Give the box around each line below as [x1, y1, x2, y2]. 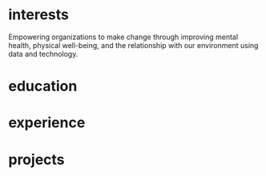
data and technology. [8, 49, 79, 58]
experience [8, 114, 86, 132]
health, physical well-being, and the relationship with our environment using [8, 40, 259, 50]
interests [8, 6, 70, 24]
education [8, 78, 78, 95]
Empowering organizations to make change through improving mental [8, 32, 239, 42]
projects [8, 150, 66, 169]
